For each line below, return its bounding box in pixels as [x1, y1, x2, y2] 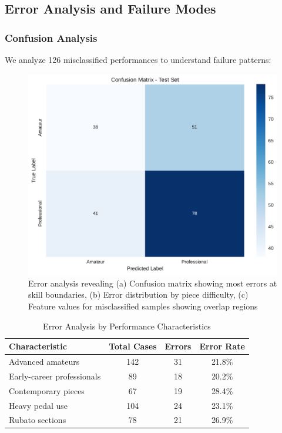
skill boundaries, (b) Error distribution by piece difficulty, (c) [28, 288, 249, 301]
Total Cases [109, 340, 157, 352]
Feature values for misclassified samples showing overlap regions [28, 299, 258, 312]
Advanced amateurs [9, 355, 80, 367]
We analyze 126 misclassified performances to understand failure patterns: [5, 54, 271, 65]
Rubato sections [9, 414, 66, 426]
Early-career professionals [9, 369, 101, 382]
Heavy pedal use [9, 399, 68, 411]
